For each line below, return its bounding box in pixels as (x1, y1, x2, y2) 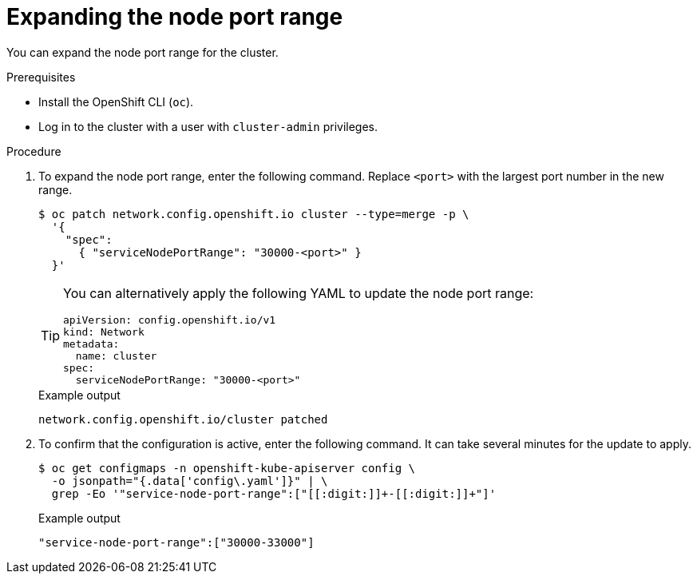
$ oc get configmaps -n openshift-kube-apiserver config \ (38, 461, 416, 475)
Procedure (6, 144, 61, 158)
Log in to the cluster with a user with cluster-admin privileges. (38, 119, 378, 133)
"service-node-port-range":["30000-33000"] (38, 535, 315, 549)
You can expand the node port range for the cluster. (6, 45, 279, 59)
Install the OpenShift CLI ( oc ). (38, 94, 194, 109)
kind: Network (63, 325, 145, 338)
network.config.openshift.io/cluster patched (38, 412, 328, 426)
